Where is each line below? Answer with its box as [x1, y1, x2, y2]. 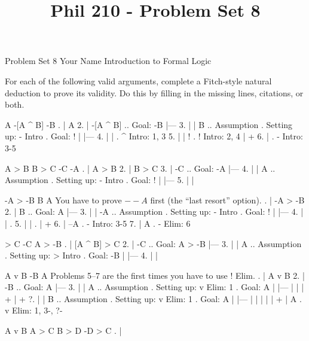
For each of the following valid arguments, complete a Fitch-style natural [5, 74, 272, 87]
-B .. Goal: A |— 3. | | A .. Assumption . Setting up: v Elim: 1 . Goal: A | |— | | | [5, 281, 304, 293]
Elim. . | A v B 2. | [235, 269, 305, 281]
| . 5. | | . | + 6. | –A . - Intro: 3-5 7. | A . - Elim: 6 [5, 217, 191, 229]
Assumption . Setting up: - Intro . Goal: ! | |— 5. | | [5, 173, 194, 186]
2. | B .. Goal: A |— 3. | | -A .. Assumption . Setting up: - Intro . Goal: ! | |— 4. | [5, 205, 304, 218]
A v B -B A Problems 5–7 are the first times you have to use [5, 269, 228, 281]
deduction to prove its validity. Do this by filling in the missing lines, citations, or [5, 86, 304, 99]
